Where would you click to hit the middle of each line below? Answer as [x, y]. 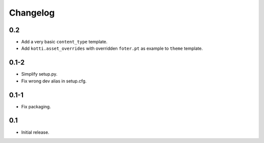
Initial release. [35, 132]
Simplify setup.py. [39, 74]
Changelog [32, 13]
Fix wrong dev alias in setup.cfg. [54, 81]
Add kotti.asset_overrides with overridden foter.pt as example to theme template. [112, 48]
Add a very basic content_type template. [64, 42]
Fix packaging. [36, 106]
